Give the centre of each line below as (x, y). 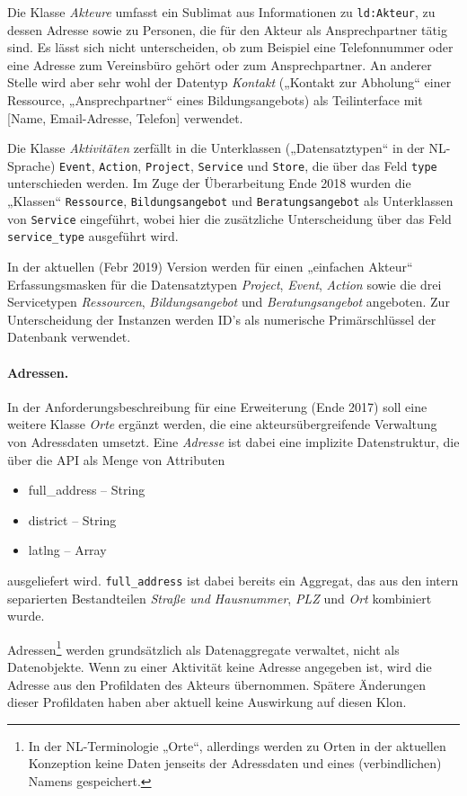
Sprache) (31, 165)
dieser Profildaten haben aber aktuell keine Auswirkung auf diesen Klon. (207, 702)
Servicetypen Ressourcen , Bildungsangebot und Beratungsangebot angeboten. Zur (229, 302)
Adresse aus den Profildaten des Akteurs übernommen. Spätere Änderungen (216, 684)
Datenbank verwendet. (69, 337)
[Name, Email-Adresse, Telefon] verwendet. (125, 117)
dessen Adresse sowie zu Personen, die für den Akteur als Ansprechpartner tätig (227, 29)
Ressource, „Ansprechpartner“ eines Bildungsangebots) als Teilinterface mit (215, 100)
